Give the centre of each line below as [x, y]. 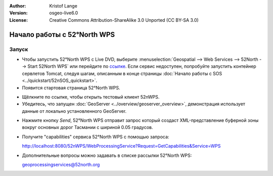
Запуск [19, 49]
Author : [18, 6]
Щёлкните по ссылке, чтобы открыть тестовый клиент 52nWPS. [91, 97]
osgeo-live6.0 [64, 13]
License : [18, 20]
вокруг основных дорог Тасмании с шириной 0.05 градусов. [87, 127]
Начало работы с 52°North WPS [62, 35]
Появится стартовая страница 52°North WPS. [71, 87]
